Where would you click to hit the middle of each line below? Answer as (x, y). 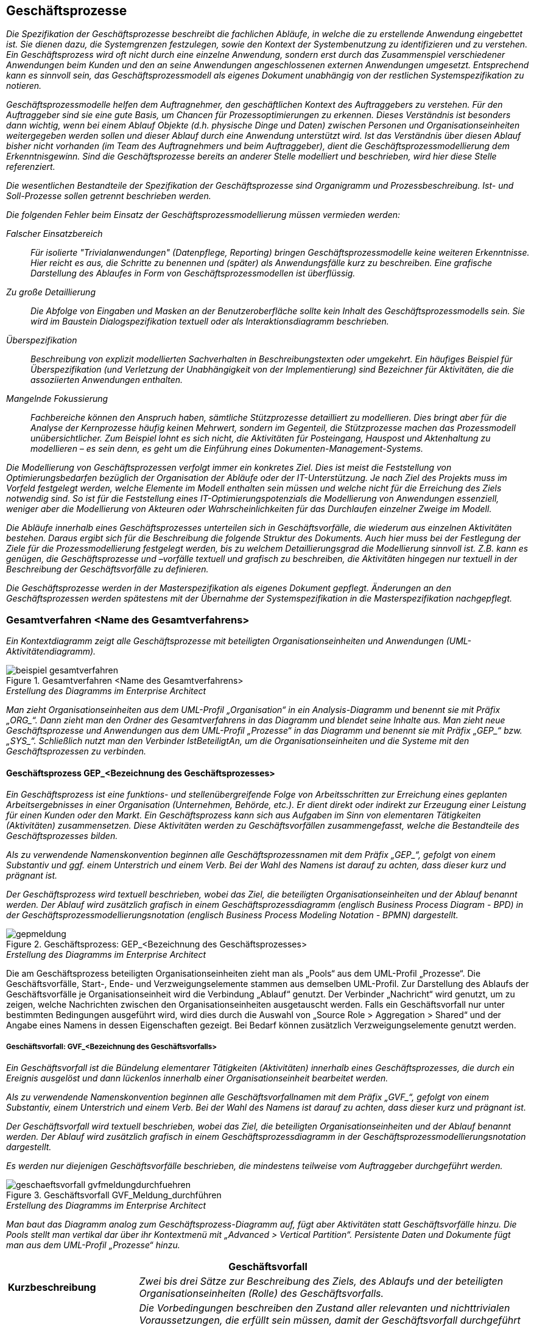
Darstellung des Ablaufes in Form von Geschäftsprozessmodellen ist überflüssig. (193, 273)
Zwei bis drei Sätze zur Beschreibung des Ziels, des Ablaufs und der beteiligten (321, 1281)
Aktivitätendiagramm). (51, 652)
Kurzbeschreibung (52, 1288)
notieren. (24, 86)
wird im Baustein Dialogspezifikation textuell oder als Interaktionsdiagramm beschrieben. (210, 321)
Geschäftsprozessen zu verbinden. (76, 751)
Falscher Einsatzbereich (54, 234)
